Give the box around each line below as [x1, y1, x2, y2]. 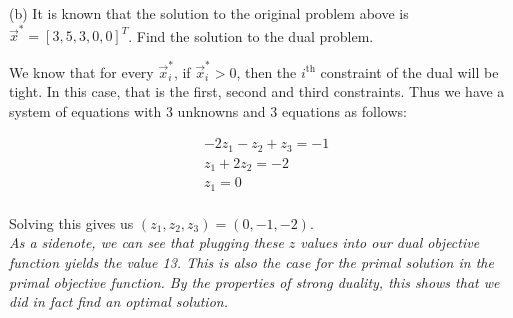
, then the [236, 61, 297, 82]
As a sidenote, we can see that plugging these [9, 232, 284, 253]
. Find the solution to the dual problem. [128, 25, 374, 46]
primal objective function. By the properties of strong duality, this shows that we [9, 271, 500, 292]
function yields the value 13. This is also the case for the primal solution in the [9, 252, 494, 273]
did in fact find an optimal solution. [9, 291, 228, 312]
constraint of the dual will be [320, 61, 499, 82]
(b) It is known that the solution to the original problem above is [9, 3, 409, 23]
